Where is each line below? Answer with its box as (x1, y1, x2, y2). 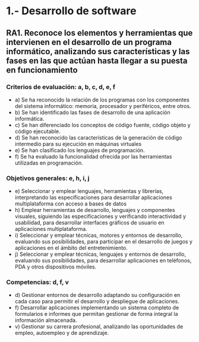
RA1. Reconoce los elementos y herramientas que (6, 28, 193, 38)
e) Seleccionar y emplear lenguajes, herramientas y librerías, (14, 188, 164, 195)
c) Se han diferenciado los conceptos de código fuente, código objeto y (14, 121, 191, 128)
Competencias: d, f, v (6, 278, 70, 286)
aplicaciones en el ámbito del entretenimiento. (14, 245, 128, 252)
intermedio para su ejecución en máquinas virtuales (14, 140, 142, 147)
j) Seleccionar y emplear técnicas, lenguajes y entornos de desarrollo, (14, 251, 187, 258)
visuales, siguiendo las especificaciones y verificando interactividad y (14, 213, 186, 220)
